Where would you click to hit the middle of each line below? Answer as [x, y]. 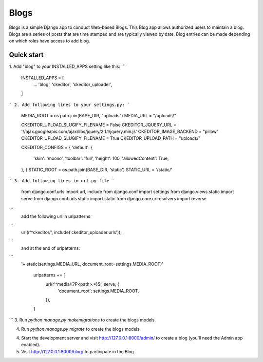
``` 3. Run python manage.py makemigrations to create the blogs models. [82, 320]
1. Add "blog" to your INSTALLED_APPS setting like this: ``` [67, 66]
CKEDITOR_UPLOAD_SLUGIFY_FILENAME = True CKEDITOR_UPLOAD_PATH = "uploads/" [111, 138]
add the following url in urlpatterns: [56, 216]
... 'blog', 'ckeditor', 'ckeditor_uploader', [73, 85]
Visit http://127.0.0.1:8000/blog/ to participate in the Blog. [78, 351]
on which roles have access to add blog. [49, 41]
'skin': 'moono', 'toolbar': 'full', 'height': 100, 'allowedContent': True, [101, 158]
